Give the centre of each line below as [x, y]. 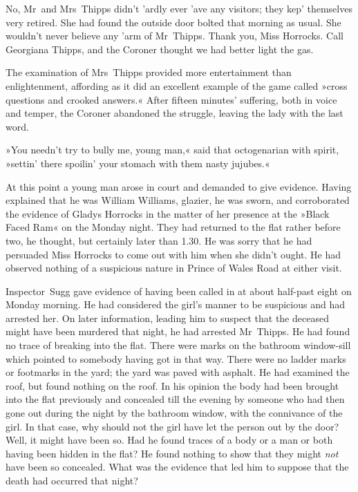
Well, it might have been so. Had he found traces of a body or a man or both [169, 440]
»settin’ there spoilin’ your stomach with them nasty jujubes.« [138, 163]
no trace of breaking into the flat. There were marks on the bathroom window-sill [178, 345]
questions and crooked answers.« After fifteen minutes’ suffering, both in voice [171, 99]
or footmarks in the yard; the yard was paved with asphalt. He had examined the [178, 372]
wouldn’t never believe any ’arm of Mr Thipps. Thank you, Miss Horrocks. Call [175, 36]
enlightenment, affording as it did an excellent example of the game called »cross [177, 85]
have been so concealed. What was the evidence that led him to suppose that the [177, 467]
